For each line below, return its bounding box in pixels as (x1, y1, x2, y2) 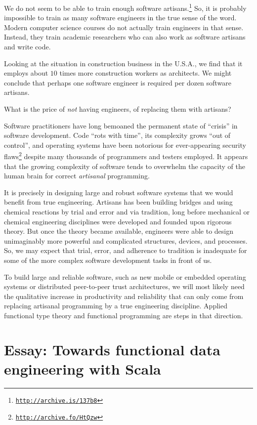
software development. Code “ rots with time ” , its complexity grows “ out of (4, 130, 231, 140)
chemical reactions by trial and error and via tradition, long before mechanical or (4, 207, 250, 216)
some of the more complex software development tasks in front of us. (4, 255, 212, 265)
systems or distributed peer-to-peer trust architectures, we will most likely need (4, 281, 245, 292)
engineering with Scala (4, 358, 161, 379)
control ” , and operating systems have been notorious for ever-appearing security (4, 139, 246, 150)
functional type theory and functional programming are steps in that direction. (4, 310, 243, 320)
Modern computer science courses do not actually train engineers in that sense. (4, 22, 244, 32)
